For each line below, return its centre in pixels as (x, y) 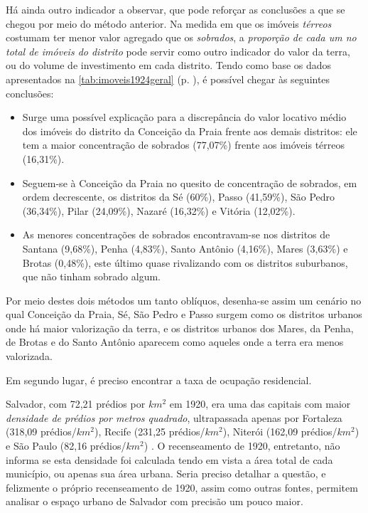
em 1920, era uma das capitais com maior (260, 404)
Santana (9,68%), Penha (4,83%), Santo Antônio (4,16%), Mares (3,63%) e (185, 248)
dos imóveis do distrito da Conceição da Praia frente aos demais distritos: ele (190, 131)
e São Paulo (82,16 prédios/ (66, 446)
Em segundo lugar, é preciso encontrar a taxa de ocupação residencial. (159, 380)
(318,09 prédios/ (41, 432)
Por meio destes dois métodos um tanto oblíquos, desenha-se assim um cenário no (184, 300)
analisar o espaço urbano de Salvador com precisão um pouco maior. (155, 501)
